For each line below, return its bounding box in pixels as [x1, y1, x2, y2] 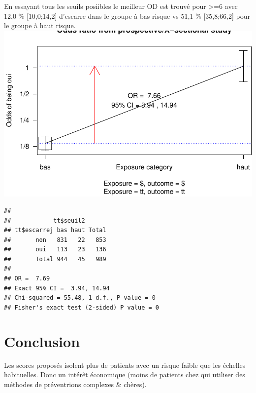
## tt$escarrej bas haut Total [4, 227, 106, 234]
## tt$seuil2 [4, 217, 85, 224]
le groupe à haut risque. [4, 20, 76, 31]
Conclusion [4, 331, 80, 351]
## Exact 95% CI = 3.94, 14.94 [4, 284, 110, 292]
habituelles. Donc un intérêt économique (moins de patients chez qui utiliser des [4, 369, 245, 380]
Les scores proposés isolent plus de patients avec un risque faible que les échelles [4, 359, 246, 370]
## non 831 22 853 [4, 236, 106, 243]
